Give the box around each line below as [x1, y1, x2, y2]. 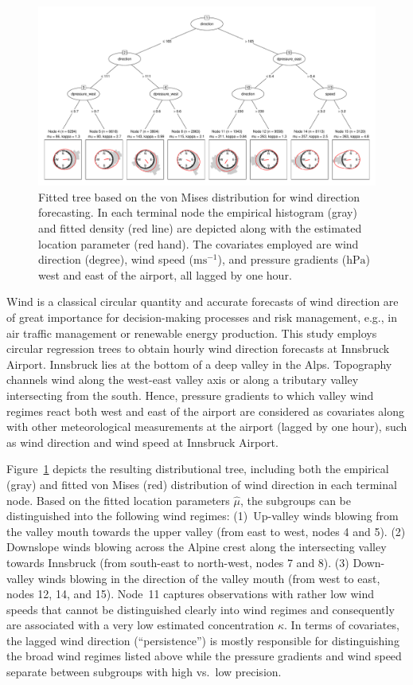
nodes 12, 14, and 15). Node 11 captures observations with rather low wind [6, 585, 375, 602]
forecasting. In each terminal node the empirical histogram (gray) [38, 204, 357, 221]
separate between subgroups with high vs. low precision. [6, 663, 282, 680]
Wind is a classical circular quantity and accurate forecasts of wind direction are [6, 293, 399, 310]
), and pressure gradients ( [217, 251, 347, 268]
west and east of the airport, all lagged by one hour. [38, 266, 292, 283]
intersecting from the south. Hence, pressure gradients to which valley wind [6, 386, 374, 403]
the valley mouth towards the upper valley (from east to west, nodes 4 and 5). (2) [6, 523, 406, 539]
